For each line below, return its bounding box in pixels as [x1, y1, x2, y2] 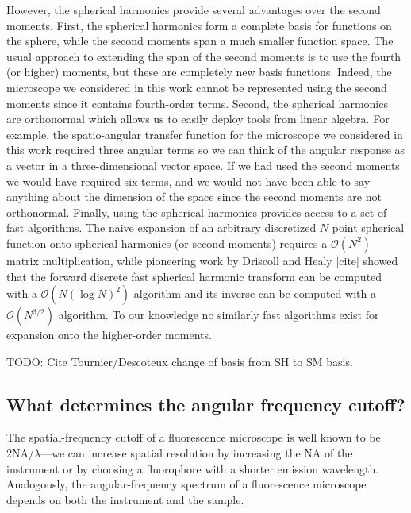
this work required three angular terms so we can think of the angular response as [6, 141, 405, 158]
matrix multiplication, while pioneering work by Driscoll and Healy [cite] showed [6, 252, 398, 268]
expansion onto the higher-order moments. [6, 326, 212, 343]
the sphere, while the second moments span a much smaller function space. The [6, 33, 394, 49]
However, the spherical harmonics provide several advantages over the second [6, 2, 381, 17]
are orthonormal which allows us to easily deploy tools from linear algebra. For [6, 110, 390, 127]
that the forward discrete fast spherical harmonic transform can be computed [6, 268, 382, 284]
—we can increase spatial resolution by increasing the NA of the [40, 445, 353, 461]
